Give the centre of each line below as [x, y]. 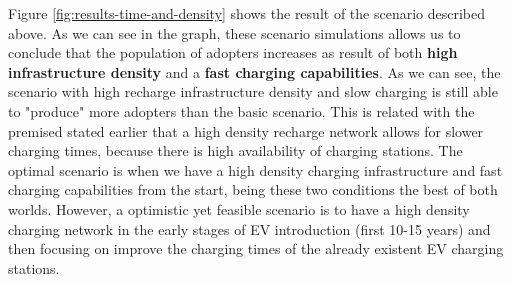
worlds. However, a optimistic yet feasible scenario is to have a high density [239, 208]
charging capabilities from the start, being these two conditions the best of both [253, 189]
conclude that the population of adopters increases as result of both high [233, 52]
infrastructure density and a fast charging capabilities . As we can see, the [254, 71]
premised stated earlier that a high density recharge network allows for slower [246, 130]
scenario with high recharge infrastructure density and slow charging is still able [253, 91]
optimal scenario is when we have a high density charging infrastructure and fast [255, 169]
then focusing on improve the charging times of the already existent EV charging [256, 248]
